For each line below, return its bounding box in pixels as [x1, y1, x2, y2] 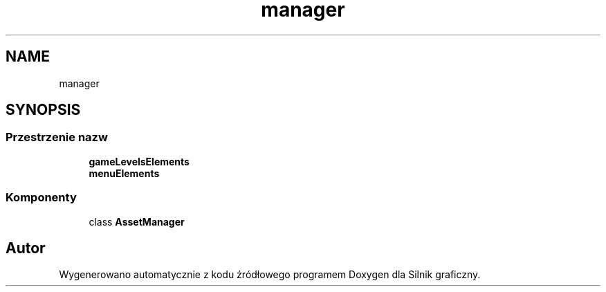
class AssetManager [89, 215, 185, 228]
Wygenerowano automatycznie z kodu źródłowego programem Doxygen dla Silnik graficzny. [59, 268, 481, 281]
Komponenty [6, 190, 77, 205]
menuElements [89, 167, 160, 179]
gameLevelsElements [89, 155, 190, 167]
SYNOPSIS [6, 101, 81, 119]
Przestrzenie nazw [6, 130, 108, 145]
